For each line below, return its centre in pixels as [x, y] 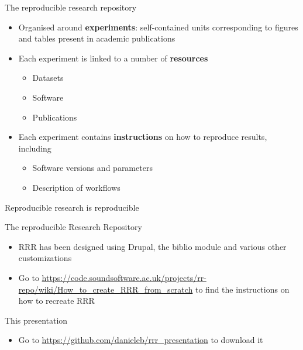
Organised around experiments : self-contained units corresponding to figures [158, 27]
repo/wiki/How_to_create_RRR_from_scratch [106, 289]
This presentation [36, 320]
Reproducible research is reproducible [72, 207]
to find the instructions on [242, 289]
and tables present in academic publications [97, 38]
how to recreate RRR [56, 301]
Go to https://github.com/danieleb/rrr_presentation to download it [141, 340]
